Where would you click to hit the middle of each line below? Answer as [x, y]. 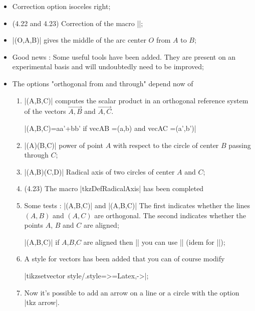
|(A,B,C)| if [42, 242]
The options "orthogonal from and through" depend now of [103, 83]
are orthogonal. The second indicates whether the [170, 215]
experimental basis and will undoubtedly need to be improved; [108, 66]
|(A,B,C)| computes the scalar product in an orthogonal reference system [136, 100]
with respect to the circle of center [166, 145]
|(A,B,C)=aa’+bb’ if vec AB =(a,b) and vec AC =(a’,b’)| [110, 128]
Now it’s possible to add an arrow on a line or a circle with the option [132, 292]
